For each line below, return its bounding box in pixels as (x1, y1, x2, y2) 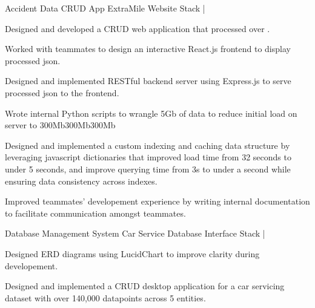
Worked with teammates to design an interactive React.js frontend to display (5, 42, 291, 55)
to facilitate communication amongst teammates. (5, 206, 186, 219)
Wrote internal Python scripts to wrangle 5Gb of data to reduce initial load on (5, 106, 297, 119)
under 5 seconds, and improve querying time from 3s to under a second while (5, 162, 291, 175)
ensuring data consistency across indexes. (5, 174, 157, 187)
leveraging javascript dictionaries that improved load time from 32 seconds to (5, 151, 291, 163)
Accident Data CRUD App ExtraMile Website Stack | (5, 2, 205, 14)
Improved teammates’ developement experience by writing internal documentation (5, 195, 310, 208)
